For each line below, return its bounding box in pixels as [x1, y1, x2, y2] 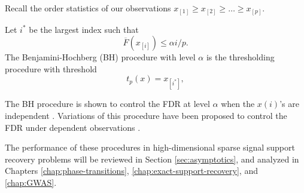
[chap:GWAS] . [5, 176, 57, 189]
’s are [279, 97, 299, 110]
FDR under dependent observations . [5, 121, 141, 133]
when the [221, 97, 255, 110]
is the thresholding [206, 51, 275, 63]
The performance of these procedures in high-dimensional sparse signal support [5, 141, 295, 154]
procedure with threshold [5, 62, 97, 75]
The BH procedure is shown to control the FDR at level [5, 97, 210, 110]
